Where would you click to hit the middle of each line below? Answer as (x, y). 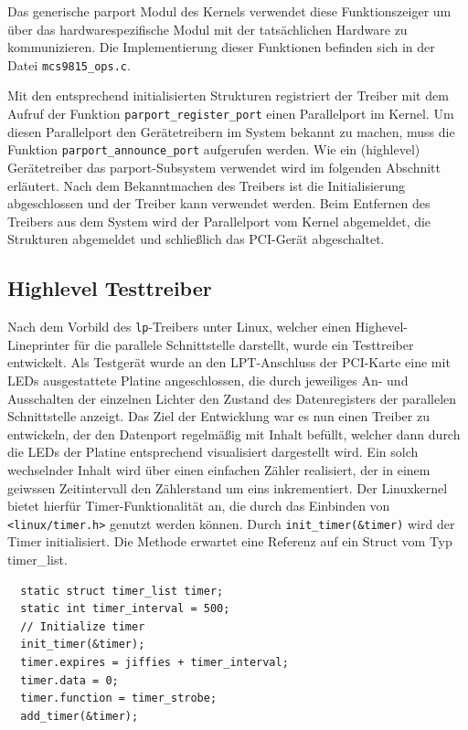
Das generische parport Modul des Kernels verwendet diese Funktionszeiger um (229, 11)
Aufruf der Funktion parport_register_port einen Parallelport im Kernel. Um (231, 114)
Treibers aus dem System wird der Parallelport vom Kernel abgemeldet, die (219, 221)
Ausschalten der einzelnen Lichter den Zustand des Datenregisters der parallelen (232, 398)
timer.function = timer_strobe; (119, 698)
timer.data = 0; (69, 680)
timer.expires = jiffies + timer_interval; (154, 662)
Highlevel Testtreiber (110, 288)
